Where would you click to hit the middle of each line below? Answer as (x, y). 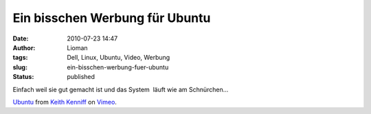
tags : (20, 58)
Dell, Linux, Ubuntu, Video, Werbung (119, 58)
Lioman (78, 47)
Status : (23, 77)
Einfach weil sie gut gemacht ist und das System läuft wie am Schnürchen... (121, 89)
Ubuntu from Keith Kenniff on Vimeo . (65, 102)
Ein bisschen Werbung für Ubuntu (112, 18)
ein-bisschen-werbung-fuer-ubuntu (118, 67)
